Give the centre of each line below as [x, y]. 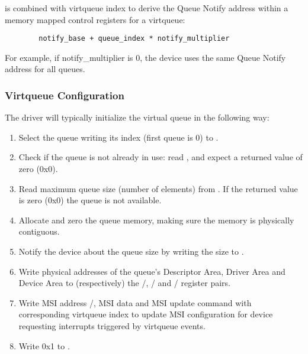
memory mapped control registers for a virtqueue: [95, 19]
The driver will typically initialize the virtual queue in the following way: [137, 117]
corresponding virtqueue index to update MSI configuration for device [146, 314]
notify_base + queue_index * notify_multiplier [134, 39]
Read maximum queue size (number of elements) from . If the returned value [158, 188]
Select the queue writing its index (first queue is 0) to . [118, 137]
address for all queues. [45, 69]
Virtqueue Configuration [65, 95]
